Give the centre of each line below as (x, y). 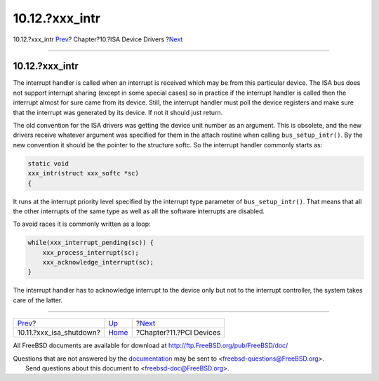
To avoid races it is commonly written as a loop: (82, 224)
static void (48, 163)
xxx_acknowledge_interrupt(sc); (98, 262)
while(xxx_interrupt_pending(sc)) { (91, 243)
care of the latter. (38, 300)
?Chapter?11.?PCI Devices (178, 333)
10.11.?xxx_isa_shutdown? (59, 333)
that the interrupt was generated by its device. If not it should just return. (118, 112)
